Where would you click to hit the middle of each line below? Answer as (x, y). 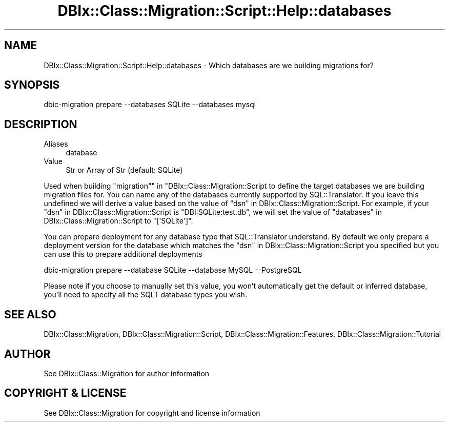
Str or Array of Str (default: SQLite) (124, 170)
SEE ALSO (30, 314)
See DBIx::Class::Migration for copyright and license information (152, 413)
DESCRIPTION (41, 124)
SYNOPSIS (32, 85)
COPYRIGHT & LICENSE (65, 393)
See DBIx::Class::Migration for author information (127, 373)
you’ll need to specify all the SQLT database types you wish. (145, 295)
